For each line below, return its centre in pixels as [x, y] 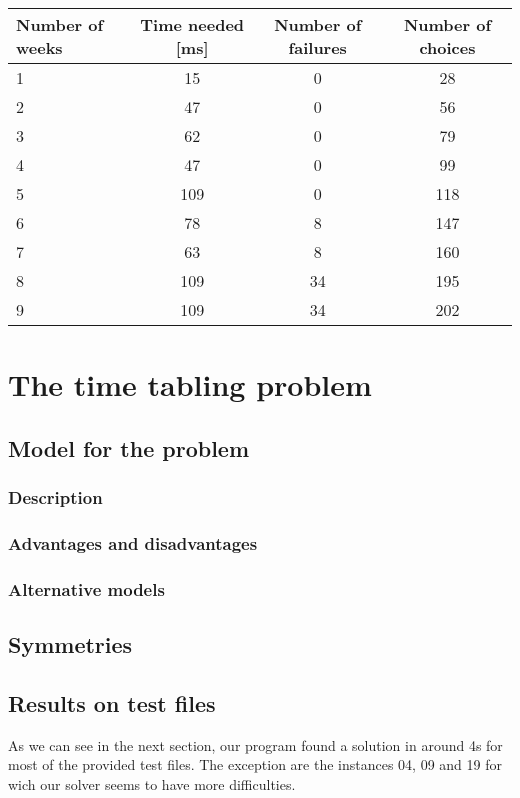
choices [447, 47]
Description [55, 497]
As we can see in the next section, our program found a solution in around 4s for [255, 744]
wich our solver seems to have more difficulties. [152, 783]
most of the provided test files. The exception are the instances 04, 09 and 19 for [255, 764]
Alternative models [86, 588]
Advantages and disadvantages [133, 542]
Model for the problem [129, 447]
